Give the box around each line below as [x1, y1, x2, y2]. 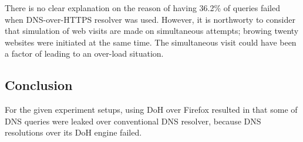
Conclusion [5, 76, 73, 94]
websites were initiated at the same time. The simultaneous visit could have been [5, 36, 297, 48]
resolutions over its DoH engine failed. [5, 126, 142, 138]
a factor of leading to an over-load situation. [5, 47, 164, 60]
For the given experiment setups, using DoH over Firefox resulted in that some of [5, 103, 298, 116]
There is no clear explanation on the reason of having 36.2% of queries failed [5, 2, 280, 13]
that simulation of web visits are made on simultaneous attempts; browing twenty [5, 25, 299, 37]
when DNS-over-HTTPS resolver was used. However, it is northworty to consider [5, 13, 295, 25]
